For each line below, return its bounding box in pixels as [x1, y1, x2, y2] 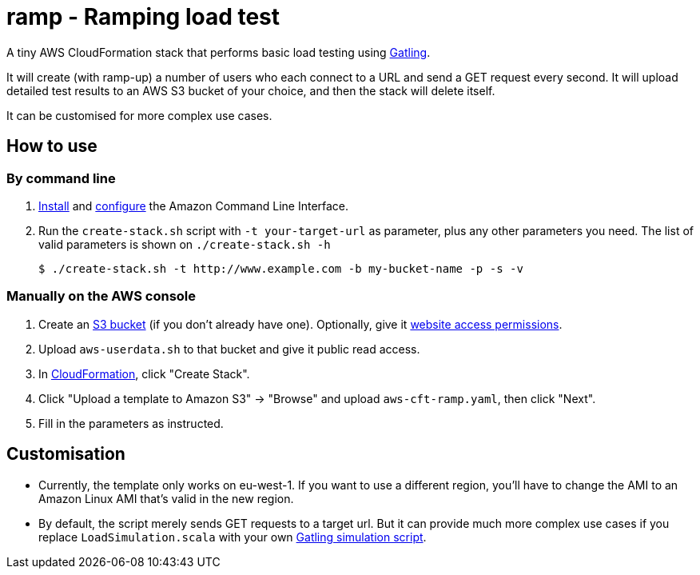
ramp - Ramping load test [6, 3, 280, 30]
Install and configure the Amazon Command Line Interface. [38, 198, 349, 213]
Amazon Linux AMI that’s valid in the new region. [38, 491, 294, 505]
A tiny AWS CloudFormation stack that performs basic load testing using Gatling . [6, 45, 431, 59]
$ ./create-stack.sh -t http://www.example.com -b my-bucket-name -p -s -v [38, 262, 523, 275]
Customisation [6, 444, 125, 465]
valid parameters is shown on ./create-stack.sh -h [38, 237, 331, 251]
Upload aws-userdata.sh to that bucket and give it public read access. [38, 341, 420, 356]
